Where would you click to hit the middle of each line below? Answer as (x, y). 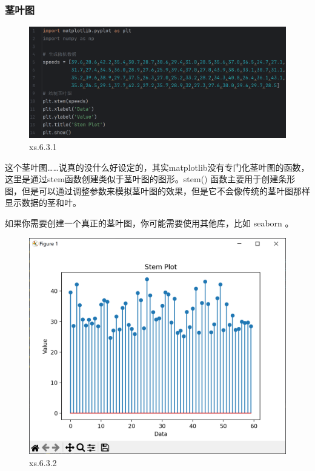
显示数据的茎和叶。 (43, 203)
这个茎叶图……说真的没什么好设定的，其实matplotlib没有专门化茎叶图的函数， (157, 167)
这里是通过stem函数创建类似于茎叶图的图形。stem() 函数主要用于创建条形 (150, 179)
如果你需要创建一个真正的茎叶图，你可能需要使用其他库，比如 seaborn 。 (149, 223)
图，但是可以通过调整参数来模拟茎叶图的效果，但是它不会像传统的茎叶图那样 (157, 190)
